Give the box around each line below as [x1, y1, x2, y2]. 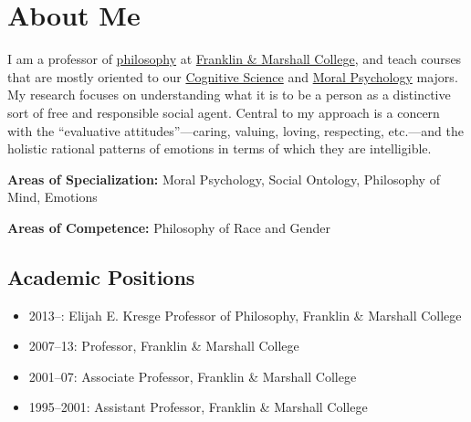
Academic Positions [7, 262, 195, 290]
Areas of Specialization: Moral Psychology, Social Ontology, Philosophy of [7, 169, 440, 188]
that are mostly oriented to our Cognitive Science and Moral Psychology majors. [7, 67, 458, 86]
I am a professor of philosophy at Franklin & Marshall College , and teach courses [7, 49, 462, 69]
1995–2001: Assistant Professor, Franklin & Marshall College [28, 397, 368, 417]
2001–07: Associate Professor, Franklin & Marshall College [28, 366, 357, 385]
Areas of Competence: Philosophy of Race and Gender [7, 217, 331, 237]
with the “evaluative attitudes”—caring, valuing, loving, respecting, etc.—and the [7, 121, 464, 140]
